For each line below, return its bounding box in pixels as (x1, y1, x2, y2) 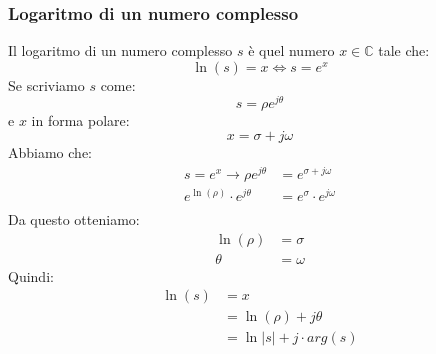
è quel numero (248, 40, 335, 61)
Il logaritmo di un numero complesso (8, 40, 233, 61)
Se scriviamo (8, 74, 85, 95)
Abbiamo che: (8, 142, 92, 163)
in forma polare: (31, 110, 130, 131)
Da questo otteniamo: (8, 208, 140, 229)
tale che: (378, 40, 430, 61)
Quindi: (8, 265, 54, 286)
